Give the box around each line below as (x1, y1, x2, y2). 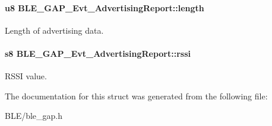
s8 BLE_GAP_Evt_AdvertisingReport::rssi (5, 47, 191, 59)
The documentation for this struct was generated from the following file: (5, 89, 268, 102)
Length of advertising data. (5, 24, 104, 36)
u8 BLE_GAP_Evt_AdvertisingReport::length (5, 1, 204, 14)
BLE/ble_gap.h (5, 109, 63, 122)
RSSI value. (5, 70, 47, 82)
